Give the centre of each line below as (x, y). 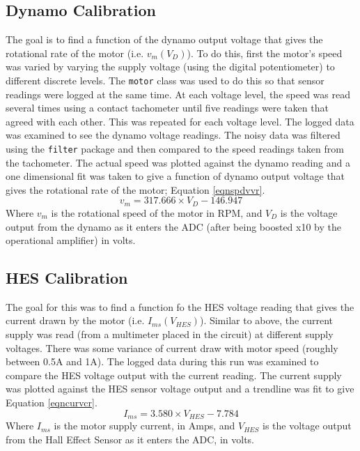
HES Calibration (67, 278)
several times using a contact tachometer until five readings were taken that (167, 108)
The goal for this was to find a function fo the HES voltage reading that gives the (180, 306)
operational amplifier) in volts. (71, 240)
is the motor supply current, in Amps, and (144, 426)
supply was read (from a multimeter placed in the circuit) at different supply (170, 334)
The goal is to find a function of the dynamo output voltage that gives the (164, 39)
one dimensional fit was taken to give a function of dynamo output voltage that (175, 176)
